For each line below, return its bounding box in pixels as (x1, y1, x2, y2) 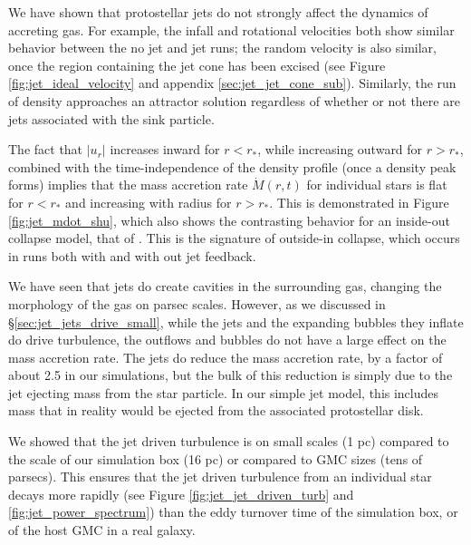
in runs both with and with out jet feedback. (8, 246, 256, 265)
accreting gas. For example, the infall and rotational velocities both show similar (8, 20, 455, 39)
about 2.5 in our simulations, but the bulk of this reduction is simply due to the (8, 365, 453, 384)
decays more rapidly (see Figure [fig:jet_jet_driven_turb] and (8, 484, 354, 503)
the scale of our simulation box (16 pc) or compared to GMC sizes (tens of (8, 449, 423, 468)
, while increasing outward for (257, 140, 423, 159)
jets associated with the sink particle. (8, 109, 215, 128)
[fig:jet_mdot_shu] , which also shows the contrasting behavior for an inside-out (8, 210, 450, 229)
